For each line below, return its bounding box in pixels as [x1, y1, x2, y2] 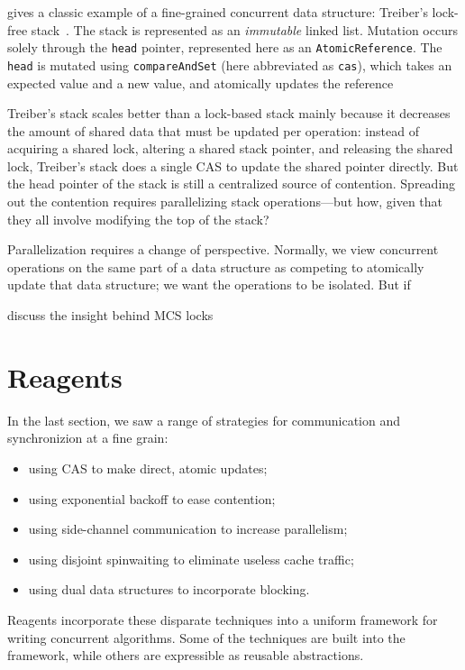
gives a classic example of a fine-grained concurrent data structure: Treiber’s [7, 3, 428, 21]
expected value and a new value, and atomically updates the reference [7, 73, 394, 92]
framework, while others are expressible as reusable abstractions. [7, 646, 364, 665]
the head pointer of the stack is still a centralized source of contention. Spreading [7, 174, 456, 193]
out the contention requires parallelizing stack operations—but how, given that [7, 192, 443, 211]
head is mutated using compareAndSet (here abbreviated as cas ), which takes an [7, 55, 452, 74]
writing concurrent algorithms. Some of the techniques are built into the [7, 628, 406, 647]
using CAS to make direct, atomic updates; [28, 458, 268, 477]
